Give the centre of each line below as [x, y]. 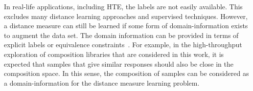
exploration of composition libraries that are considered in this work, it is [114, 54]
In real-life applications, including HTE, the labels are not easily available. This [123, 6]
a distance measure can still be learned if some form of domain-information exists [126, 26]
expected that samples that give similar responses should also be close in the [119, 64]
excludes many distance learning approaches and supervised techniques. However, [126, 16]
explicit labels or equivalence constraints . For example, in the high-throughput [123, 45]
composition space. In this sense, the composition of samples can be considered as [126, 73]
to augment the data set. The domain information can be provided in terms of [121, 35]
